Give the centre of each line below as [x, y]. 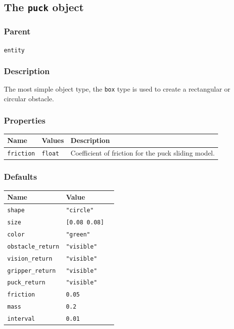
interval [21, 319]
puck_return [26, 283]
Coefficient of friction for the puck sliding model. [143, 153]
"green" [78, 234]
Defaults [21, 177]
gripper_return [32, 271]
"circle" [80, 210]
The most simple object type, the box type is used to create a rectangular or [117, 89]
